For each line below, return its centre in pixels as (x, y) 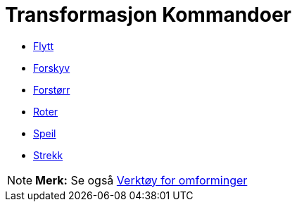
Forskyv (52, 68)
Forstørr (52, 89)
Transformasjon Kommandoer (148, 15)
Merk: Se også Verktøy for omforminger (141, 180)
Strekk (48, 155)
